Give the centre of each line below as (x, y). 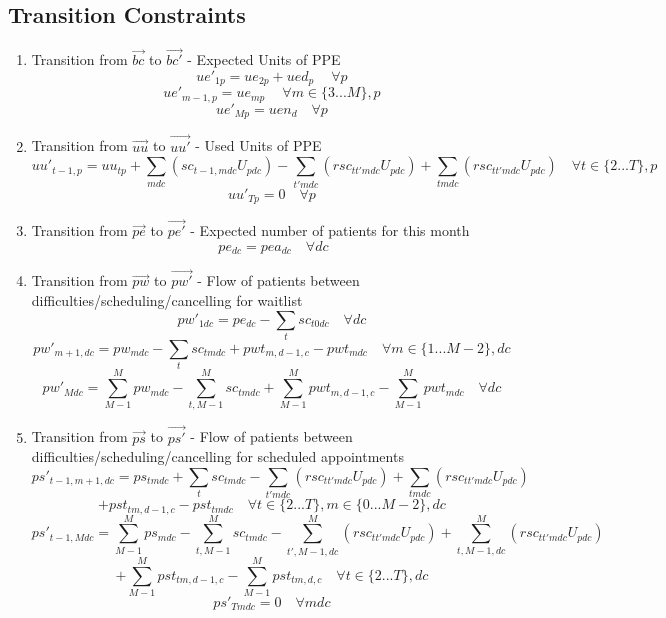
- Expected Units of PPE (264, 59)
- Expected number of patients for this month (330, 230)
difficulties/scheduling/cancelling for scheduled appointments (217, 456)
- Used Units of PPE (258, 145)
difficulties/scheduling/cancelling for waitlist (167, 300)
